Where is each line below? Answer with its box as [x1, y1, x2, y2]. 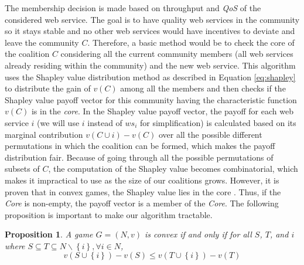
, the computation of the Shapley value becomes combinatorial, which [48, 162, 298, 175]
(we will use [37, 116, 80, 128]
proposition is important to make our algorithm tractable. [5, 208, 213, 220]
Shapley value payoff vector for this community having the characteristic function [5, 93, 297, 106]
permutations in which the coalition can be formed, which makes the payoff [5, 140, 275, 152]
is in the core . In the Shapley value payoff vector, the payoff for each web [31, 105, 293, 117]
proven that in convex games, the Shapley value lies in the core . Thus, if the [5, 185, 281, 198]
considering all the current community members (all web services [60, 47, 293, 60]
